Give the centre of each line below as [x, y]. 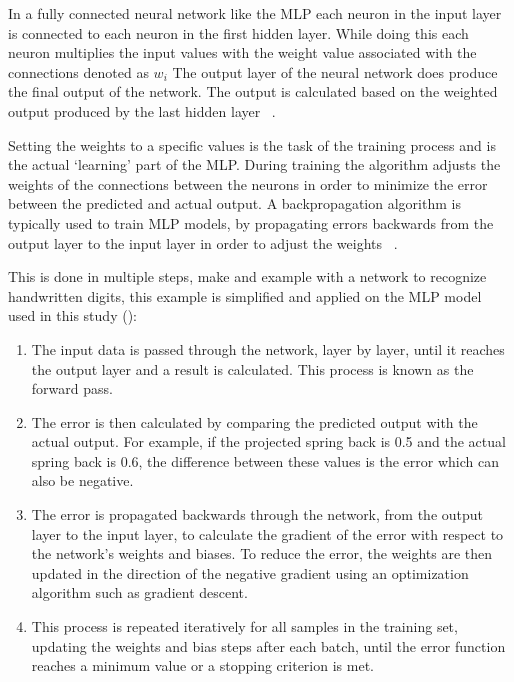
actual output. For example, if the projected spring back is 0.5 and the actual [268, 441]
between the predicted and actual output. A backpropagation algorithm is [234, 203]
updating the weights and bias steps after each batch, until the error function [268, 645]
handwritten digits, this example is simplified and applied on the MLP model [245, 295]
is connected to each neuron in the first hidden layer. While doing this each [238, 32]
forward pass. [72, 388]
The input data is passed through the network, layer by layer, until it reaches [268, 348]
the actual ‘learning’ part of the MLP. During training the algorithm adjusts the [254, 164]
